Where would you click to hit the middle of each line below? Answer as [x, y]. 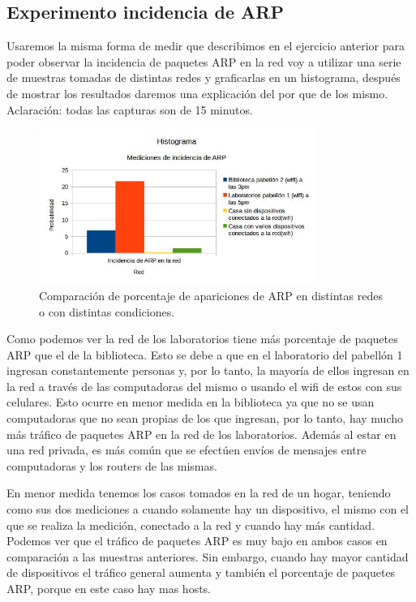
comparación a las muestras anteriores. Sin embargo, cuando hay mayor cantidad [208, 556]
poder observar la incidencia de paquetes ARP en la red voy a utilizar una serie [204, 61]
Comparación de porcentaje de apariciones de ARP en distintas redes [211, 295]
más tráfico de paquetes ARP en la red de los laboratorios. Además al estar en [202, 434]
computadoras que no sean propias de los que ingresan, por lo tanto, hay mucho [205, 418]
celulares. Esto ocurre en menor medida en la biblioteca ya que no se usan [191, 402]
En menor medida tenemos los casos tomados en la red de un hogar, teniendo [199, 493]
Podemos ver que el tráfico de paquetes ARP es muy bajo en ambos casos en [197, 541]
